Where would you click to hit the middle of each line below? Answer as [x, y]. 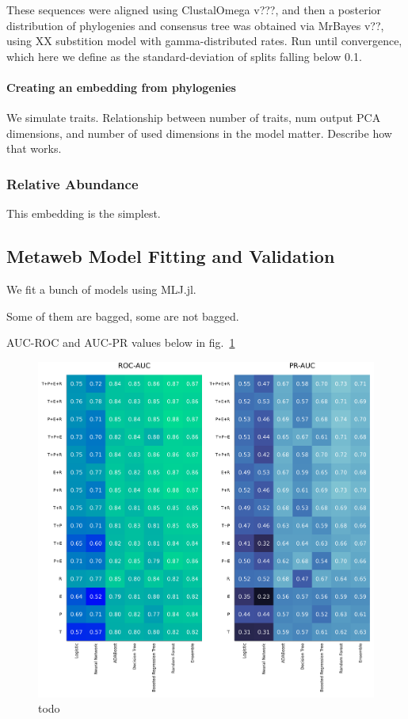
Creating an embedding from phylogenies [121, 87]
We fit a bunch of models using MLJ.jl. [101, 289]
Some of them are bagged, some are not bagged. [123, 316]
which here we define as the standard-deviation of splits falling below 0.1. [184, 56]
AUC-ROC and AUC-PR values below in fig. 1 [121, 342]
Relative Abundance [72, 183]
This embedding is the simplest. [84, 213]
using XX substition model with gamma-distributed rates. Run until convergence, [204, 41]
